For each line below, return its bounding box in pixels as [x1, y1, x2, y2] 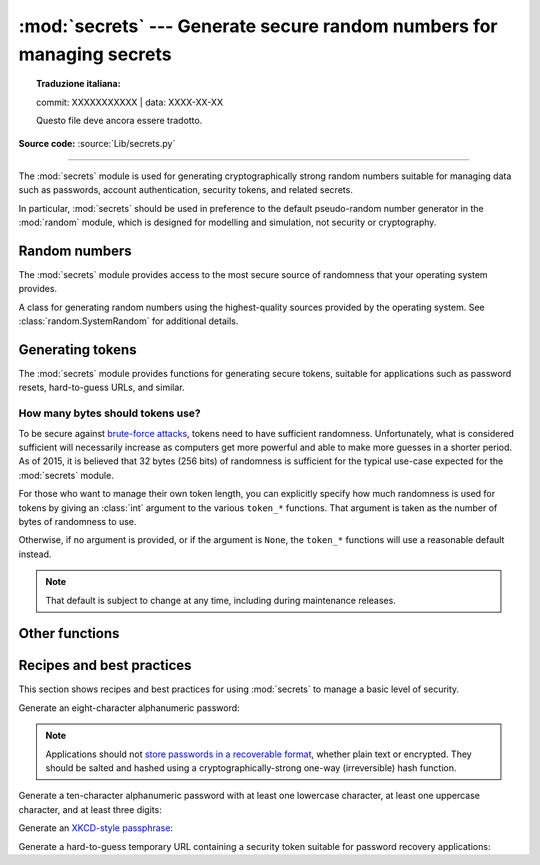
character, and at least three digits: [18, 803, 162, 815]
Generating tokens [18, 341, 137, 358]
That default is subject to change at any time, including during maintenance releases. [45, 594, 397, 606]
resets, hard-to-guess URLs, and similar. [18, 381, 185, 394]
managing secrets [18, 43, 172, 65]
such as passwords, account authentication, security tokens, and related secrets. [18, 184, 354, 196]
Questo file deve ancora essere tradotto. [36, 115, 203, 127]
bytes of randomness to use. [18, 515, 137, 527]
